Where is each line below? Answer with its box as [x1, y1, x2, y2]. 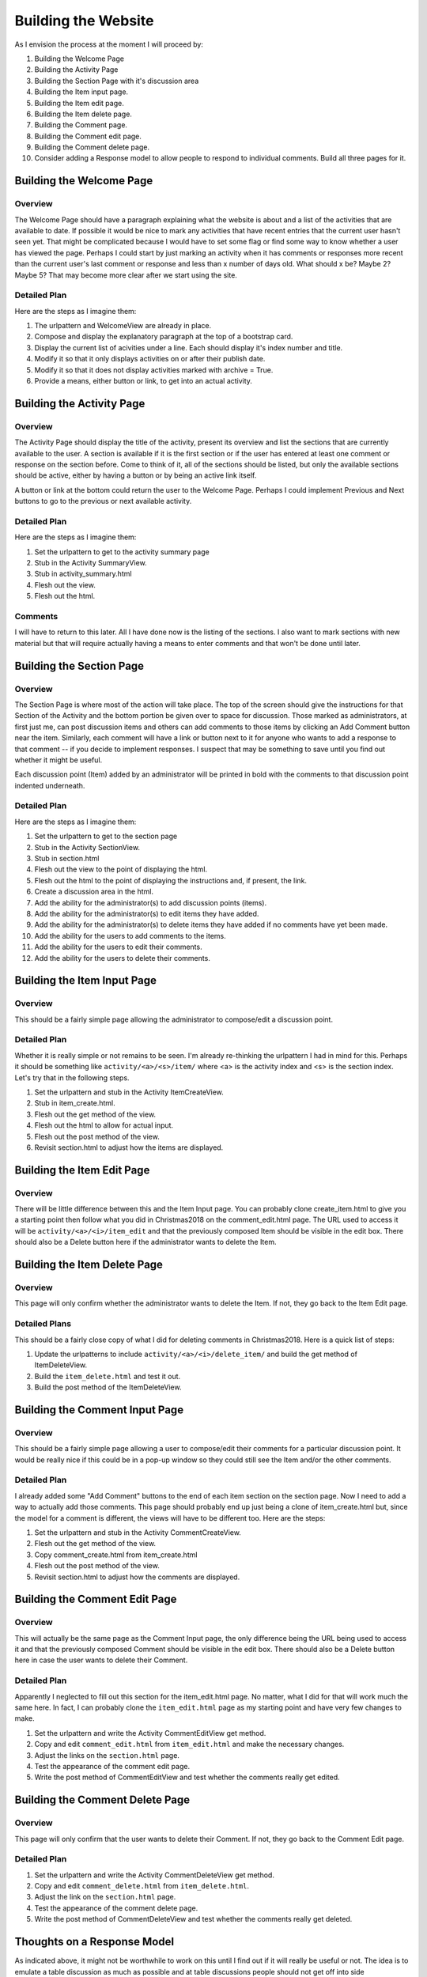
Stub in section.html [34, 853, 100, 863]
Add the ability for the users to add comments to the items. [34, 931, 226, 940]
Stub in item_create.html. [34, 1098, 115, 1108]
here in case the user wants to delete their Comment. [14, 1655, 188, 1665]
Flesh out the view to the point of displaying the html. [34, 864, 208, 874]
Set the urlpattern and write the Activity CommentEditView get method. [34, 1728, 266, 1737]
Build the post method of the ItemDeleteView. [34, 1382, 182, 1392]
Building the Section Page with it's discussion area [34, 76, 199, 85]
